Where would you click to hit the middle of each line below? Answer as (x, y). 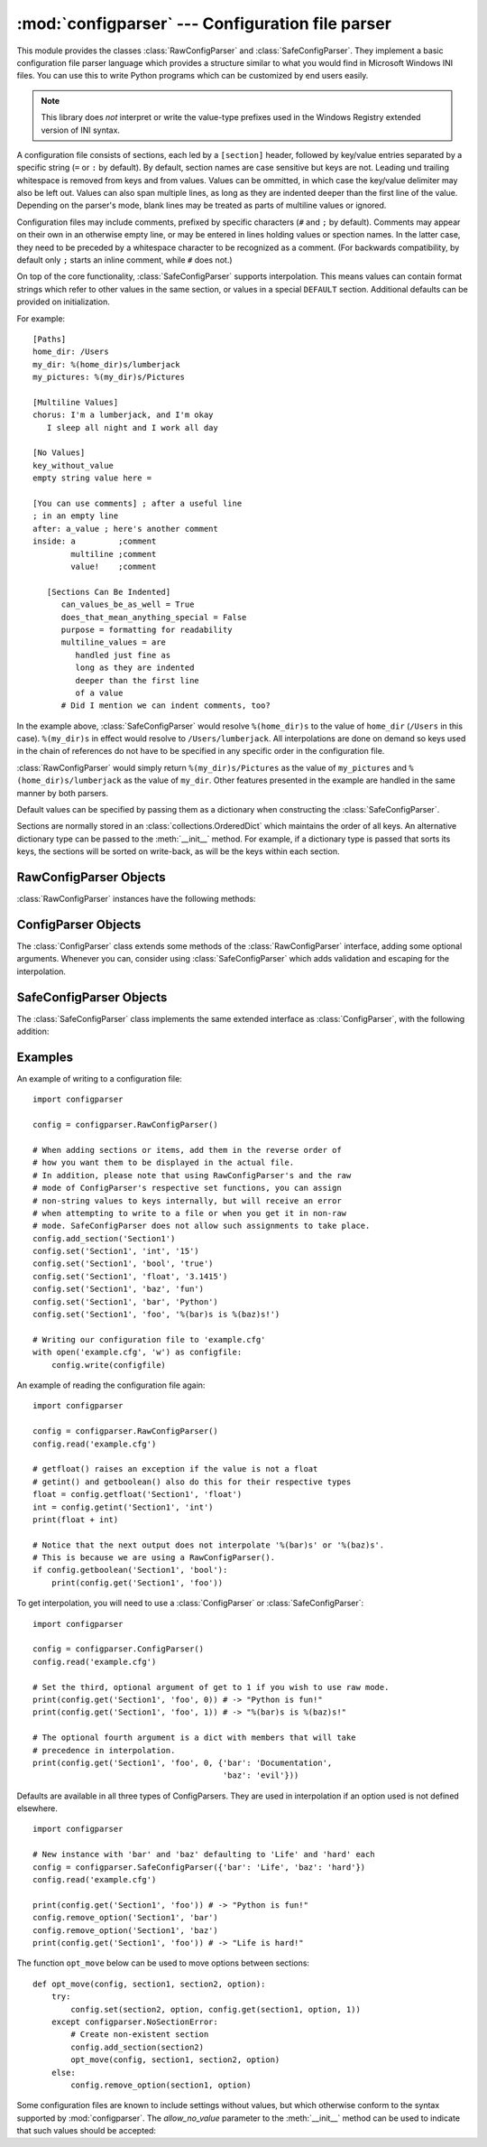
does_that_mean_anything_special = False (154, 617)
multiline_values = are (114, 642)
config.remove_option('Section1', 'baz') (125, 1930)
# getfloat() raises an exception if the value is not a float (175, 1469)
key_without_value (74, 465)
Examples (45, 1057)
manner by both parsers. (62, 793)
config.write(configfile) (109, 1365)
